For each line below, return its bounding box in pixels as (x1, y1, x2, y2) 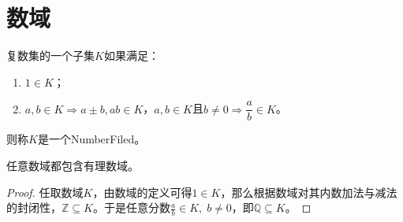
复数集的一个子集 (6, 47, 95, 64)
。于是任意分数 (92, 199, 170, 216)
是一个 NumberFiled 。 (37, 131, 146, 147)
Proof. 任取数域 (6, 183, 84, 200)
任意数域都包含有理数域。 (6, 157, 139, 173)
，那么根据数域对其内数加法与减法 (220, 183, 397, 200)
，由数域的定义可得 (92, 183, 192, 200)
